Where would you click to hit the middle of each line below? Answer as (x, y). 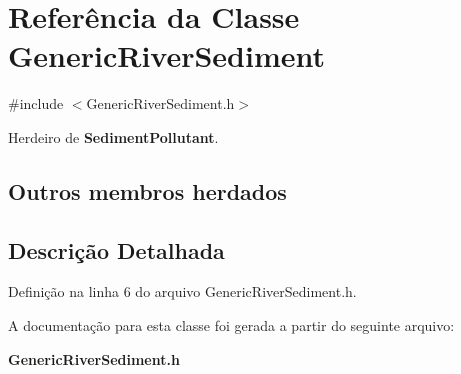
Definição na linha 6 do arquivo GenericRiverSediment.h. (182, 291)
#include (36, 103)
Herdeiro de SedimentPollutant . (113, 136)
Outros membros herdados (147, 190)
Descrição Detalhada (116, 249)
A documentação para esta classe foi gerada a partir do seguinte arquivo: (231, 325)
